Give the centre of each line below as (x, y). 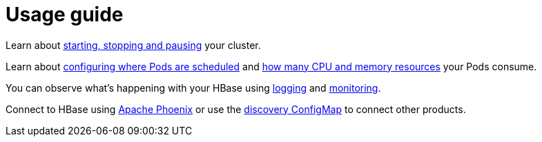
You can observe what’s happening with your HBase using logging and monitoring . (193, 88)
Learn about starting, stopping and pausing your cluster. (133, 45)
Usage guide (65, 14)
